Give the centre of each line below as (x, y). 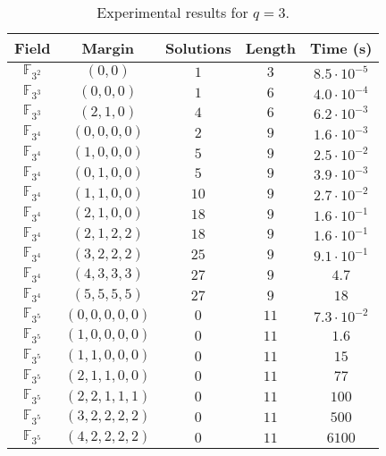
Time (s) (341, 48)
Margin (108, 48)
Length (270, 48)
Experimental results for (172, 12)
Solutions (198, 48)
